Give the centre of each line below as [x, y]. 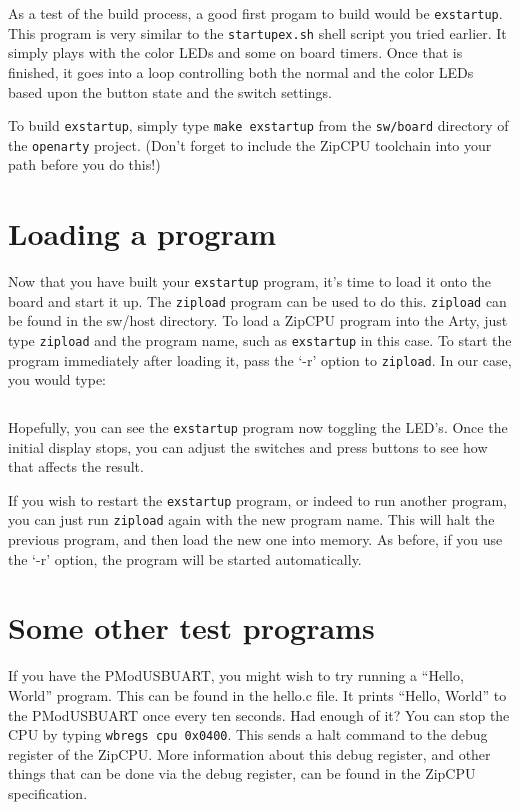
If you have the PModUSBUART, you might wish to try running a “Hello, [236, 675]
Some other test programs [191, 627]
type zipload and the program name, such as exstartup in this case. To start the [260, 340]
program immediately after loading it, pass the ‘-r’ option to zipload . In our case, [260, 359]
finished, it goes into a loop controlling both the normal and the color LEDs [241, 71]
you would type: [57, 379]
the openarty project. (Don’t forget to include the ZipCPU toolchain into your [250, 144]
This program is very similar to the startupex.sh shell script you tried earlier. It [257, 32]
